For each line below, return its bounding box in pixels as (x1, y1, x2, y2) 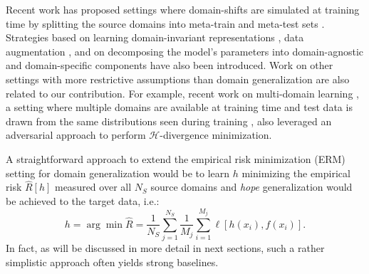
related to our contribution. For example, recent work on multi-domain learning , (6, 85, 359, 100)
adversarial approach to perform (6, 127, 146, 142)
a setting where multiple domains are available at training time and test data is (6, 100, 353, 115)
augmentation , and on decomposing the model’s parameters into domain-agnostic (6, 43, 364, 58)
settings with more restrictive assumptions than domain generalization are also (6, 71, 350, 86)
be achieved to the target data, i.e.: (6, 193, 160, 208)
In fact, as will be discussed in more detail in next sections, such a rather (6, 241, 325, 255)
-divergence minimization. (160, 127, 272, 142)
